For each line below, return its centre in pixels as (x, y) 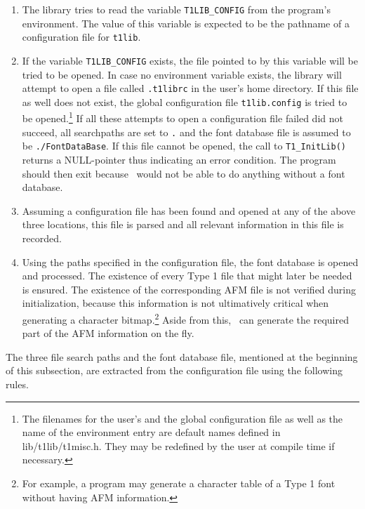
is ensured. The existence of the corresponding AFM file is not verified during (189, 289)
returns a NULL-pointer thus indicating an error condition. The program (179, 160)
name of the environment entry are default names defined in (151, 432)
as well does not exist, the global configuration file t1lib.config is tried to (185, 101)
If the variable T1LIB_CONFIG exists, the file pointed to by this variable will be (190, 60)
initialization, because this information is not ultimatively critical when (175, 303)
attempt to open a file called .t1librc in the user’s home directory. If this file (190, 88)
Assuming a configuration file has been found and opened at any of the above (189, 210)
